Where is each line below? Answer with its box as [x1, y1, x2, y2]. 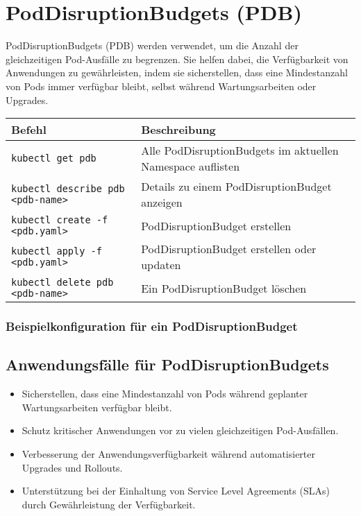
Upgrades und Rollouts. [22, 460, 123, 474]
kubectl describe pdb [11, 183, 125, 195]
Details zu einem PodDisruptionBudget [141, 178, 332, 195]
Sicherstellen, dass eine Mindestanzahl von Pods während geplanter [22, 386, 308, 401]
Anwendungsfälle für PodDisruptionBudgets [6, 354, 329, 375]
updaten [141, 257, 181, 273]
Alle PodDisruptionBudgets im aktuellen [141, 142, 339, 159]
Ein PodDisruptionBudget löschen [141, 279, 307, 296]
